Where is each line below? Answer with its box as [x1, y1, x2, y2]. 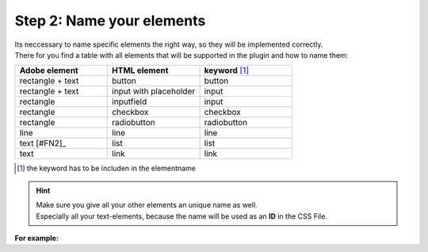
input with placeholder [112, 86, 196, 97]
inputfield [112, 96, 147, 107]
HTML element [112, 65, 169, 76]
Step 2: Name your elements [14, 12, 206, 29]
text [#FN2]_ [19, 138, 67, 149]
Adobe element [19, 65, 78, 76]
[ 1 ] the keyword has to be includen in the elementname [17, 163, 196, 174]
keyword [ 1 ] [204, 65, 250, 76]
